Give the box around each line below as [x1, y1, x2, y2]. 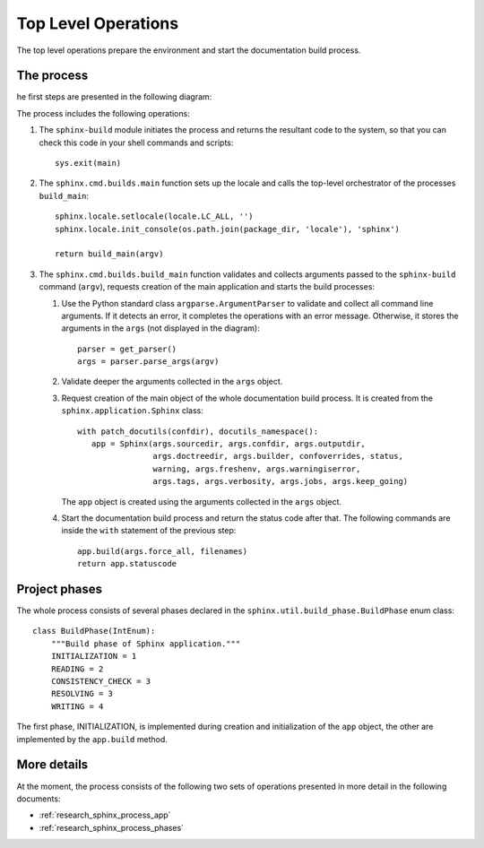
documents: [16, 793, 61, 804]
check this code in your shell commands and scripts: [39, 137, 234, 148]
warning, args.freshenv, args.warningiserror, [152, 463, 361, 474]
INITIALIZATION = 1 [50, 651, 137, 662]
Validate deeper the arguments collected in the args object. [61, 376, 283, 387]
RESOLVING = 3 [50, 688, 114, 699]
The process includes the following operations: [16, 108, 190, 118]
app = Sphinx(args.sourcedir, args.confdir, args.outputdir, [91, 439, 367, 449]
